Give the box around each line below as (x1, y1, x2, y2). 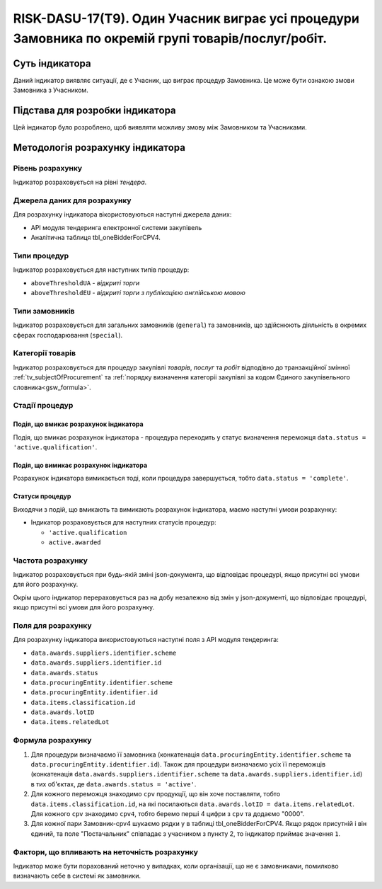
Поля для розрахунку (13, 620, 92, 630)
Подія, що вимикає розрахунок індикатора (13, 461, 148, 469)
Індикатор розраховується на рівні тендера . (13, 178, 147, 187)
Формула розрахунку (13, 735, 92, 745)
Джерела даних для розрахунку (13, 195, 132, 205)
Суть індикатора (13, 57, 91, 69)
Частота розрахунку (13, 556, 88, 566)
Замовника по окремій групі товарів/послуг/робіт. (13, 30, 328, 46)
